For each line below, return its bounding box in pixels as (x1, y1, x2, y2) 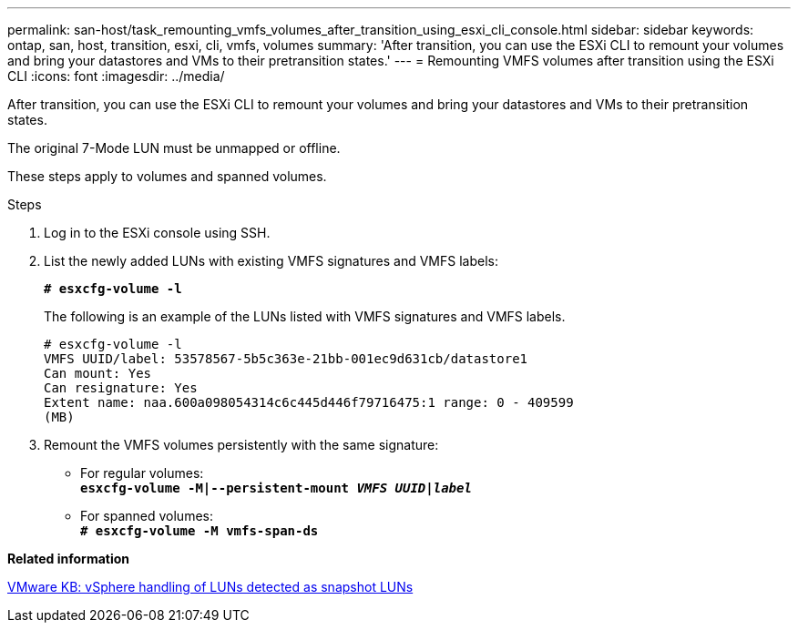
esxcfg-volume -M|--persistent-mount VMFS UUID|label (80, 481, 472, 495)
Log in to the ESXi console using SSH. (44, 225, 271, 240)
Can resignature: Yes (44, 381, 198, 395)
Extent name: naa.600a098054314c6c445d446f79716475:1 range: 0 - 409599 (44, 395, 574, 410)
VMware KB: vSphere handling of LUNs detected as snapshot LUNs (7, 579, 414, 594)
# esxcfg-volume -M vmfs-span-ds (80, 523, 319, 538)
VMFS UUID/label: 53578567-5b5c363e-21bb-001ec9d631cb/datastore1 (44, 351, 528, 366)
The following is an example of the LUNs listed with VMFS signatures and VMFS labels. (44, 309, 566, 324)
